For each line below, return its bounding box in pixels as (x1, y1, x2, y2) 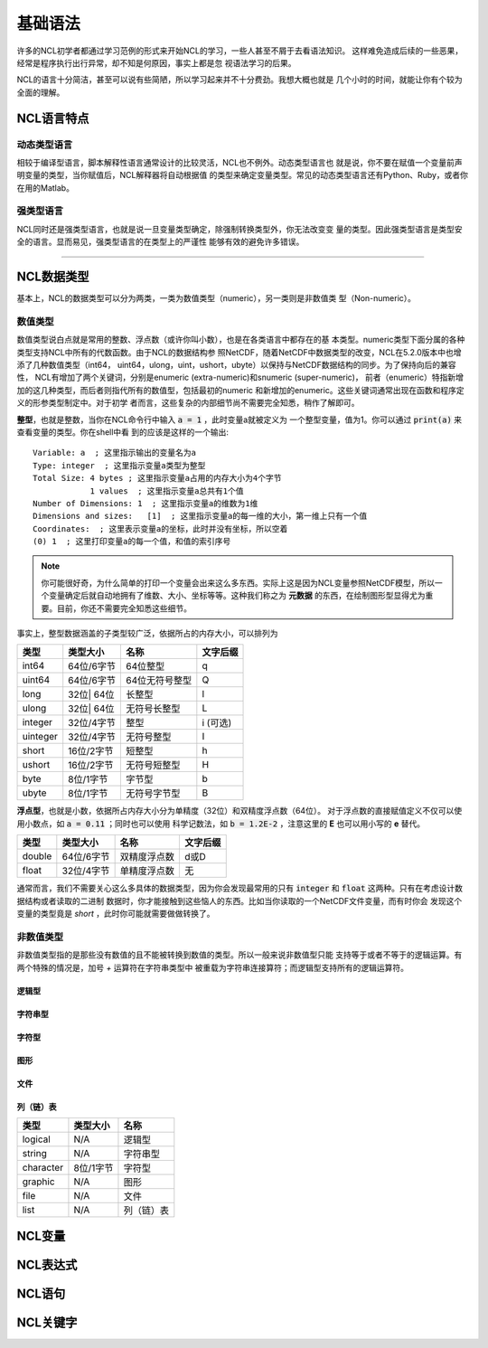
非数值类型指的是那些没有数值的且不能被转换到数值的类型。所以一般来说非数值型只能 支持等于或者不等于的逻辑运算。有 (16, 949, 463, 960)
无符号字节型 (125, 787, 181, 800)
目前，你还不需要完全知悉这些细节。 (56, 602, 192, 614)
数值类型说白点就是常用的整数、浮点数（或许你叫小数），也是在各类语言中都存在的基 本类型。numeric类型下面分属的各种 (16, 335, 465, 345)
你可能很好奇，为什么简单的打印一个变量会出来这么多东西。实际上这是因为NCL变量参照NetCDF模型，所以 (41, 577, 436, 588)
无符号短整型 (125, 759, 181, 772)
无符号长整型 (125, 702, 181, 715)
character (22, 1161, 63, 1174)
